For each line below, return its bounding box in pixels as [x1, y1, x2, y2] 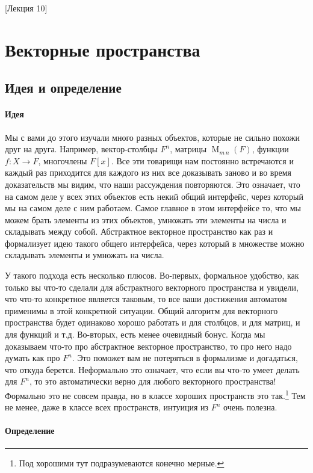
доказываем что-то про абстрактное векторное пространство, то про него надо [5, 339, 292, 352]
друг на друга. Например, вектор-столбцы [5, 143, 158, 155]
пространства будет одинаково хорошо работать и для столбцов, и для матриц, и [5, 316, 300, 329]
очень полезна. [223, 401, 277, 413]
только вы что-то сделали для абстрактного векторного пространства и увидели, [5, 280, 299, 293]
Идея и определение [5, 78, 122, 97]
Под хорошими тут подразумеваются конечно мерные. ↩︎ [19, 456, 225, 469]
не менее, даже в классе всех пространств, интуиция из [5, 401, 209, 413]
